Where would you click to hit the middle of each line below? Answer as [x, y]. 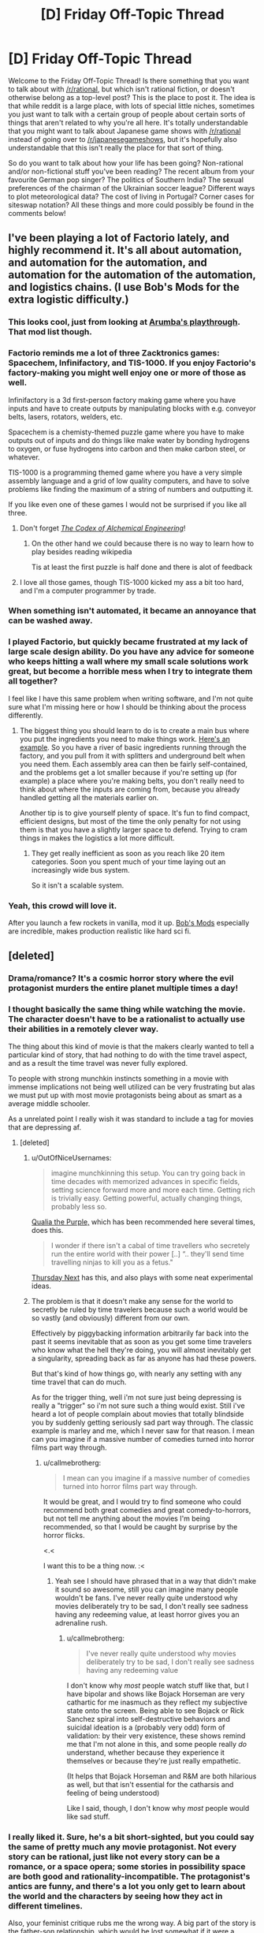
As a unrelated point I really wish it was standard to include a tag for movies [131, 1119]
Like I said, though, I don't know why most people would [158, 1808]
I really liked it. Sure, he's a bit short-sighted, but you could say [131, 1837]
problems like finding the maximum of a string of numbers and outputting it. [131, 489]
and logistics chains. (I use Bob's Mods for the [124, 287]
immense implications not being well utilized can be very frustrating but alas [132, 1086]
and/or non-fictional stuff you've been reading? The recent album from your [131, 171]
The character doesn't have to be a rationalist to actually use [127, 1019]
